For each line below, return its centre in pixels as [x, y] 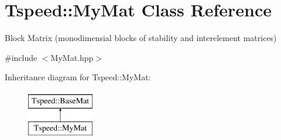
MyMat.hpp [72, 57]
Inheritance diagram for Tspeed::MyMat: [78, 77]
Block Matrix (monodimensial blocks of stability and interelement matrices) [141, 38]
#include [21, 57]
